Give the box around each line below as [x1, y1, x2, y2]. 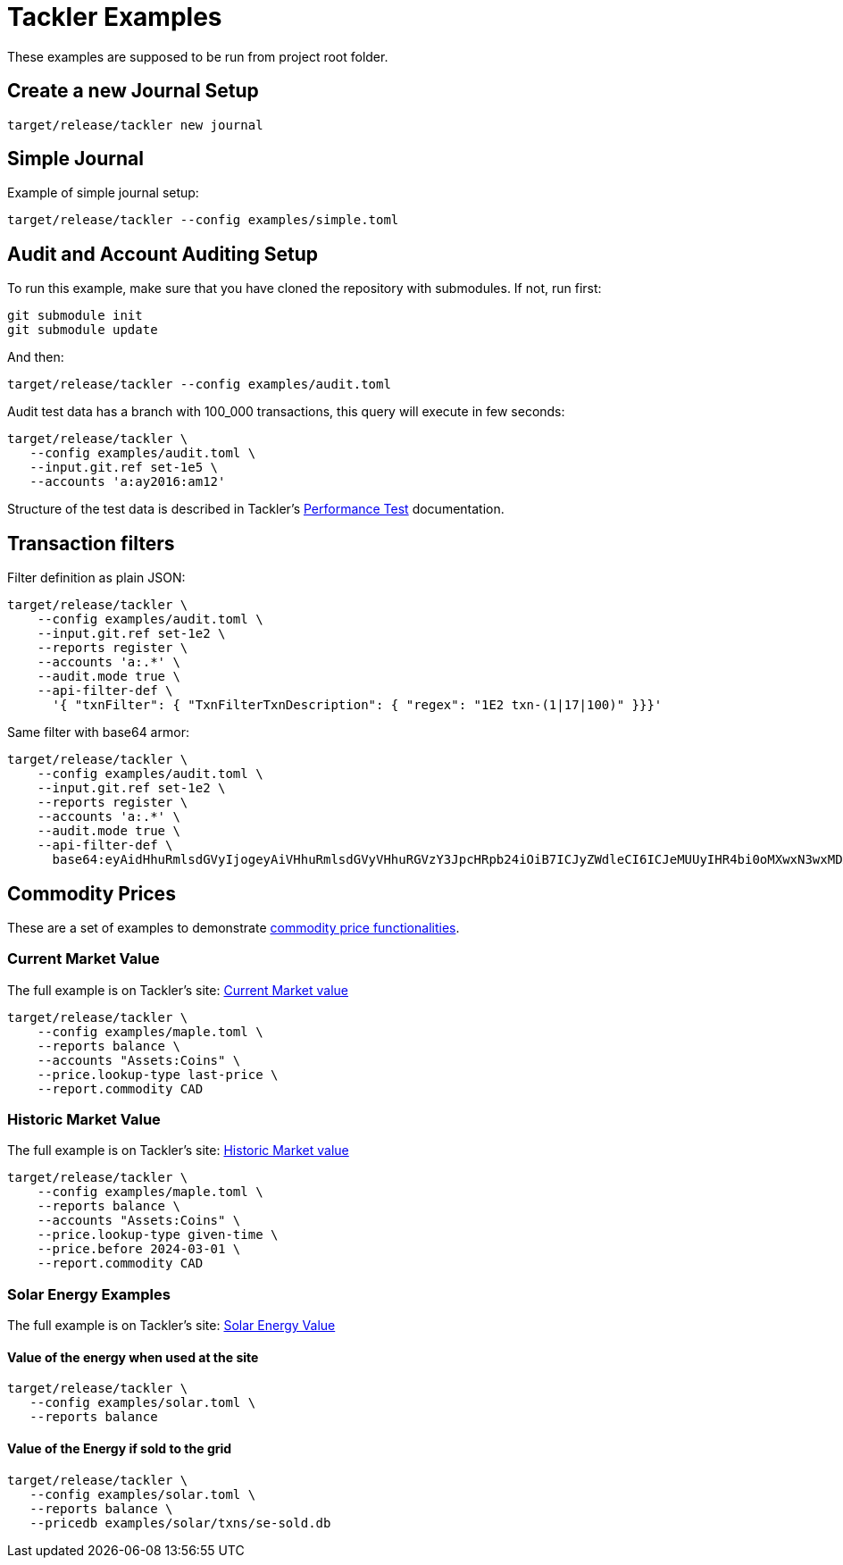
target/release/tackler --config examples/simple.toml [7, 213, 399, 228]
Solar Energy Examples [7, 1285, 171, 1303]
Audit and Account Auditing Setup [7, 242, 319, 265]
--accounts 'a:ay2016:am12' [29, 474, 226, 490]
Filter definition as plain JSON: [7, 570, 186, 586]
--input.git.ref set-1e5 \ [29, 460, 219, 475]
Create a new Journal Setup [7, 80, 259, 103]
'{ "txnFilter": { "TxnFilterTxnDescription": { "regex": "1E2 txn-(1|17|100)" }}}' [52, 698, 663, 713]
